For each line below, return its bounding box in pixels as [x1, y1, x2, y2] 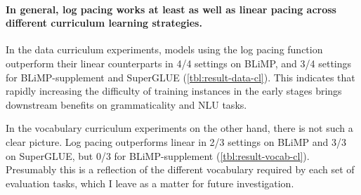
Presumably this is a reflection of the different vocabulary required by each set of [6, 162, 355, 177]
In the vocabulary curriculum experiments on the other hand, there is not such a [6, 121, 353, 135]
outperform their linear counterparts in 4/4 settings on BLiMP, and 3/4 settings [6, 55, 352, 70]
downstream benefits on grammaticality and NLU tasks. [6, 97, 247, 112]
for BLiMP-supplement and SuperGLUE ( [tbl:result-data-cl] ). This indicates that [6, 69, 355, 84]
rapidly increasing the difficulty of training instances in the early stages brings [6, 83, 342, 98]
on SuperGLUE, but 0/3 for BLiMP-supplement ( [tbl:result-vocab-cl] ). [6, 148, 310, 163]
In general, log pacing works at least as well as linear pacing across [6, 1, 336, 16]
